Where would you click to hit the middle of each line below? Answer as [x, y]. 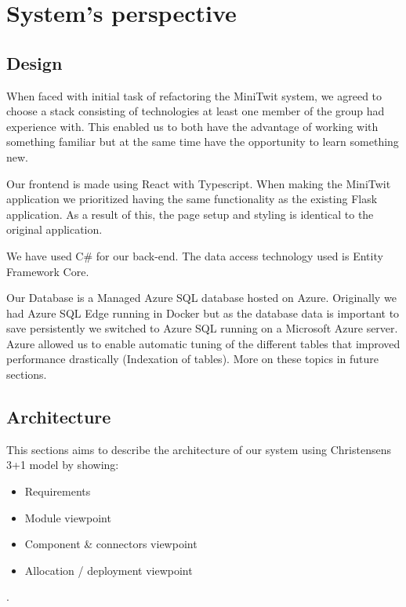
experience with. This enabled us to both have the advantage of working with [192, 126]
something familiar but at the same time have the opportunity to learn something [203, 142]
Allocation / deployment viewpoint [109, 570]
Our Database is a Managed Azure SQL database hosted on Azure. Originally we [201, 298]
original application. [54, 229]
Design [34, 62]
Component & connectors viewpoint [111, 544]
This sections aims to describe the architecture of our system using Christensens [199, 449]
